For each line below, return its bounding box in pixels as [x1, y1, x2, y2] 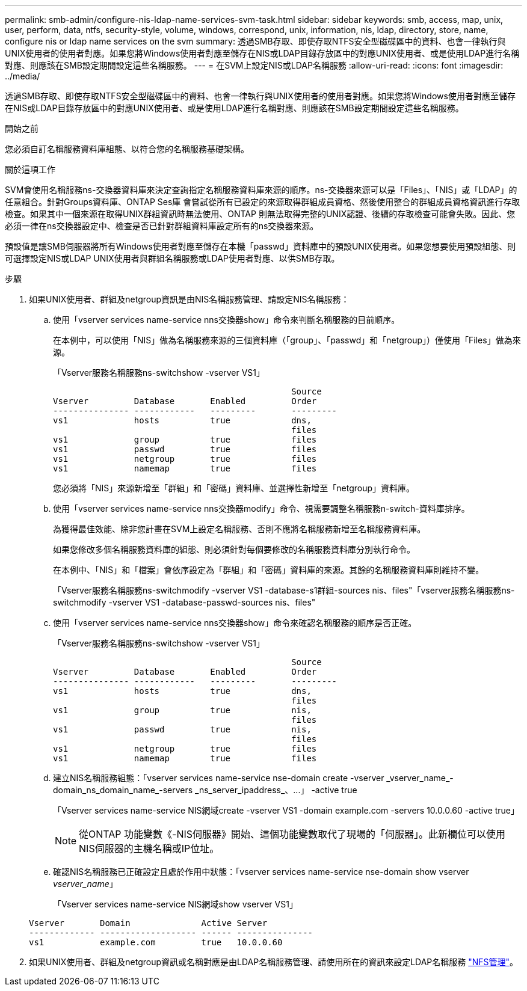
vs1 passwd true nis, [53, 725, 312, 734]
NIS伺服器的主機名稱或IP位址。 [79, 842, 220, 854]
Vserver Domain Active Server [29, 918, 268, 928]
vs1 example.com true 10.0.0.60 [29, 937, 283, 947]
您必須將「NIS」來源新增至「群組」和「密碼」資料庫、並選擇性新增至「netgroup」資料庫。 [53, 483, 415, 493]
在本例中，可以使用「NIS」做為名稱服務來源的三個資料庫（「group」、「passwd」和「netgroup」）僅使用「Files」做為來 [53, 335, 521, 345]
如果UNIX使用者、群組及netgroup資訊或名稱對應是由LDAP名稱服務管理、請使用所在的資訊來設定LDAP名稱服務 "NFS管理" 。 [29, 957, 519, 967]
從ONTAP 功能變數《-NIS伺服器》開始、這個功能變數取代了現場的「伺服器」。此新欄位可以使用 [79, 828, 506, 840]
